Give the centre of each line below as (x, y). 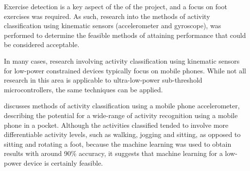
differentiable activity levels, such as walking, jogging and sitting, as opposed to (122, 134)
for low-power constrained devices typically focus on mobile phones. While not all (125, 70)
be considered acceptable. (42, 44)
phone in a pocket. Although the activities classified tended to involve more (116, 125)
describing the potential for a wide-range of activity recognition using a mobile (121, 115)
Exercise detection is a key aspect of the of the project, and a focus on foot (116, 6)
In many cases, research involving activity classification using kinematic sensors (122, 60)
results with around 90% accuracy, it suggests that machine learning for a (113, 153)
